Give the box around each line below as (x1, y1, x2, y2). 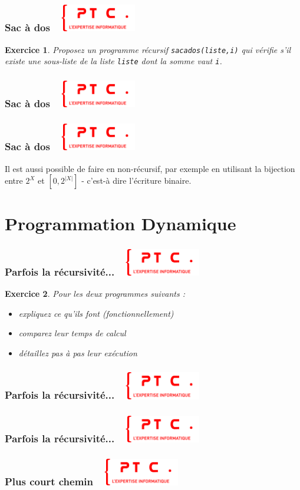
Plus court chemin (5, 474, 94, 489)
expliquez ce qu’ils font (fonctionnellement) (18, 307, 174, 319)
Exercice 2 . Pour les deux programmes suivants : (5, 287, 186, 300)
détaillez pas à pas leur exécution (18, 346, 137, 359)
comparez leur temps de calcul (18, 327, 126, 339)
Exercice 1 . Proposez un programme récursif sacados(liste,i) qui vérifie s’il (5, 43, 291, 55)
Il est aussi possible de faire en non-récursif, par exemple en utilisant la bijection (5, 162, 295, 174)
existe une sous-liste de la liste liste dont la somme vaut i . (5, 55, 222, 67)
